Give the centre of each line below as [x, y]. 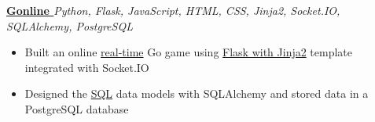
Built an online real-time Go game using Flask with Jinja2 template [189, 52]
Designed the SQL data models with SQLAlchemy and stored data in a [197, 93]
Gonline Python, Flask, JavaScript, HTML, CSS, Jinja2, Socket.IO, [173, 10]
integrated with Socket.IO [87, 67]
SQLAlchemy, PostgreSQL [70, 25]
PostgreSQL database [77, 108]
